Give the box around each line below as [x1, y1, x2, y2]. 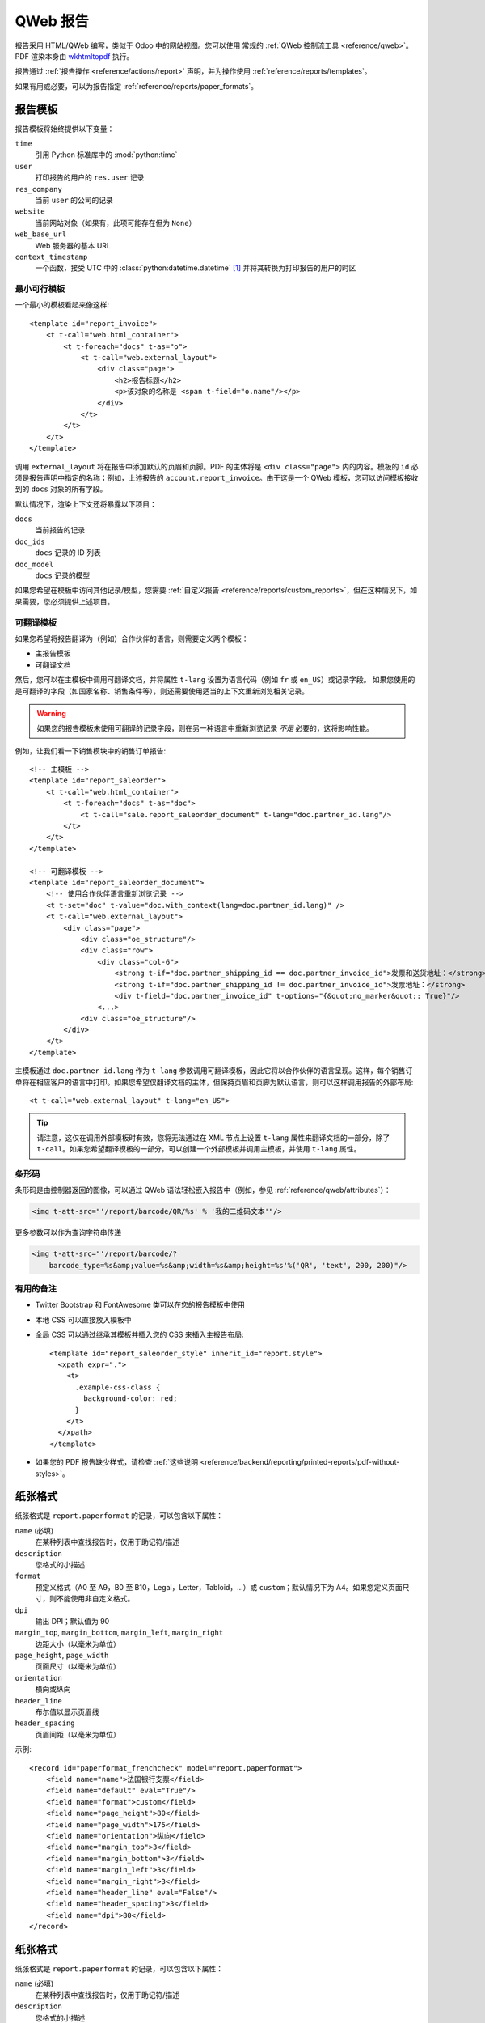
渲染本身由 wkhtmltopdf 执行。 [31, 51, 134, 61]
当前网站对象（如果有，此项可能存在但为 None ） [35, 218, 196, 227]
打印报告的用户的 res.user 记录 [35, 172, 145, 182]
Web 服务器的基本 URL [35, 240, 112, 250]
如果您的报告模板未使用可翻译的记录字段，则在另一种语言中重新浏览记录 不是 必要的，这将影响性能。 [36, 723, 373, 733]
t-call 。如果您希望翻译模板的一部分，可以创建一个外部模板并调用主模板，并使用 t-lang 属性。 [36, 1144, 361, 1154]
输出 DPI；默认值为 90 [35, 1616, 110, 1626]
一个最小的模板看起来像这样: [15, 300, 110, 310]
